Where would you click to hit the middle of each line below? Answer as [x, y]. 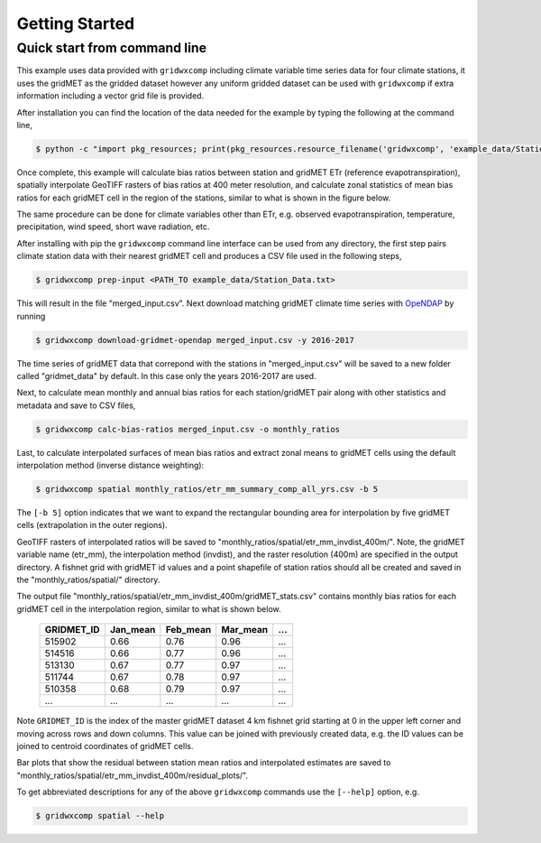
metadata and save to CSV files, [76, 405]
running [31, 316]
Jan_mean [133, 630]
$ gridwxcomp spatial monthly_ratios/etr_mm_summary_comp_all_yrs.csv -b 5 [207, 489]
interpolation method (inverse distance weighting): [110, 466]
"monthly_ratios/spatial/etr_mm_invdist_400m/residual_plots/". [132, 775]
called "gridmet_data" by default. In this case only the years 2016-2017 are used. [166, 375]
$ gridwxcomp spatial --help [100, 816]
